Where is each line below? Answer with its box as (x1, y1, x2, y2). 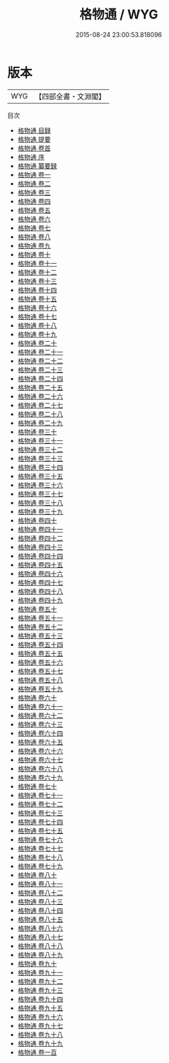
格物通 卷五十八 (17, 675, 64, 684)
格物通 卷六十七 (17, 755, 64, 764)
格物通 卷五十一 (17, 613, 64, 622)
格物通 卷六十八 (17, 764, 64, 773)
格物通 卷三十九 (17, 507, 64, 516)
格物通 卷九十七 (17, 1021, 64, 1030)
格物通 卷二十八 (17, 409, 64, 418)
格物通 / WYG (79, 6, 158, 23)
